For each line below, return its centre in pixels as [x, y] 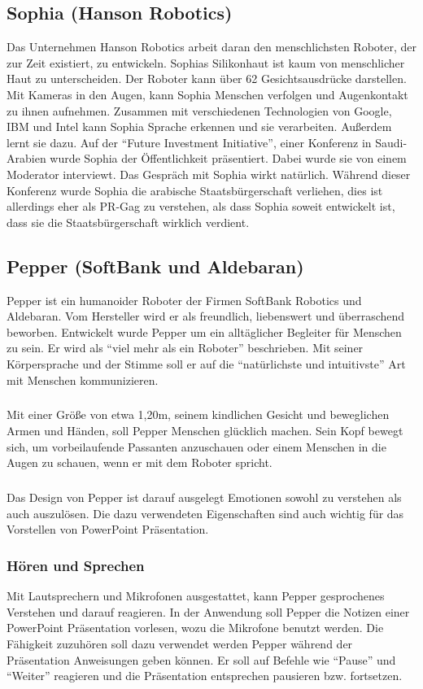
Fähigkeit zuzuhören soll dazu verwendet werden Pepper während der [180, 643]
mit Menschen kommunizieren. [83, 379]
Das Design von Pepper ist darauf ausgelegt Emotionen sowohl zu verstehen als [204, 497]
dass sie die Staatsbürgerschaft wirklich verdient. [128, 222]
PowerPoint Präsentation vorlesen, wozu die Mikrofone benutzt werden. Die [195, 628]
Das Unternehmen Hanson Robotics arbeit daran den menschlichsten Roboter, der [211, 47]
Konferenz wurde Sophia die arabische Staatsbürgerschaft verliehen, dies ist [195, 190]
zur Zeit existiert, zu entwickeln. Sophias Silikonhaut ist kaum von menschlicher [206, 62]
